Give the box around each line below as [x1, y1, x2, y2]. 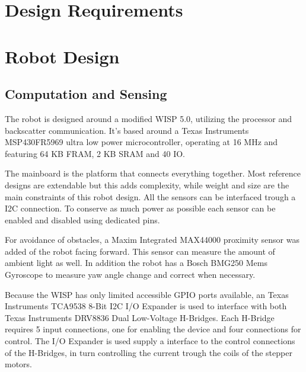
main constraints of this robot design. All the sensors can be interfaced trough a [5, 190, 296, 203]
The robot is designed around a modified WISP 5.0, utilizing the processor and [5, 112, 292, 124]
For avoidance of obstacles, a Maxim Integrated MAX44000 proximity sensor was [5, 233, 299, 246]
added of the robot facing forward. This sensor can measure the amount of [5, 245, 275, 257]
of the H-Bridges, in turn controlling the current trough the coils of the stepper [5, 346, 292, 358]
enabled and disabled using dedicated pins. [5, 213, 160, 226]
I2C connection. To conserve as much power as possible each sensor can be [5, 202, 276, 214]
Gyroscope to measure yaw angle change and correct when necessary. [5, 268, 256, 281]
